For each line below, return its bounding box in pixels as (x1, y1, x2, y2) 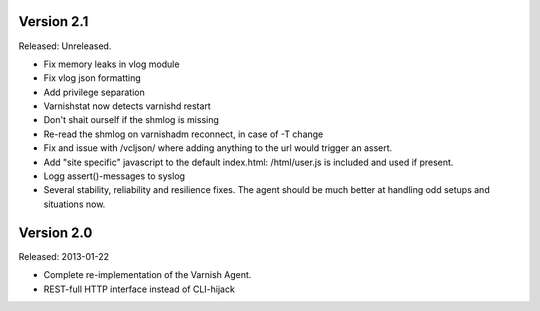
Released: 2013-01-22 (18, 250, 110, 262)
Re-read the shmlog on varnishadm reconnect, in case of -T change (43, 128, 324, 140)
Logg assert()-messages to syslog (43, 170, 185, 182)
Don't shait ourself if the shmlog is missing (43, 114, 220, 126)
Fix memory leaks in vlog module (43, 58, 180, 70)
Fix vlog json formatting (43, 72, 142, 84)
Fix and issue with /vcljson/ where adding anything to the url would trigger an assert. (43, 142, 393, 154)
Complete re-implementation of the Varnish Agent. (43, 269, 252, 281)
